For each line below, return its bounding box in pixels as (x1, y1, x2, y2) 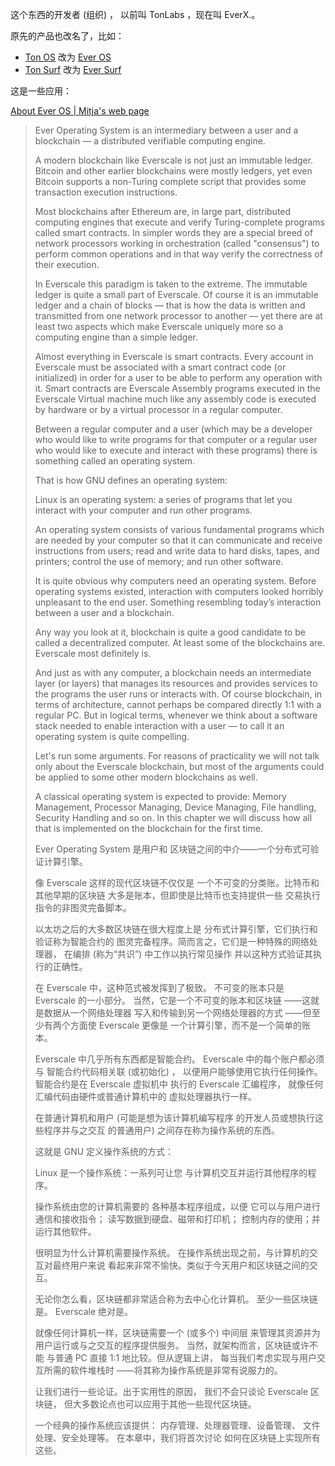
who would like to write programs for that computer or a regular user (34, 434, 318, 445)
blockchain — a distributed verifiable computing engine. (34, 135, 266, 147)
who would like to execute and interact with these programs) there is (34, 444, 318, 456)
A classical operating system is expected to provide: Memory (34, 791, 287, 802)
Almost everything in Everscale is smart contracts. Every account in (34, 351, 314, 362)
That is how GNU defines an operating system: (34, 474, 228, 486)
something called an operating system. (34, 455, 196, 467)
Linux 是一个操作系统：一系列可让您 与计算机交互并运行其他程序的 (34, 1167, 308, 1178)
